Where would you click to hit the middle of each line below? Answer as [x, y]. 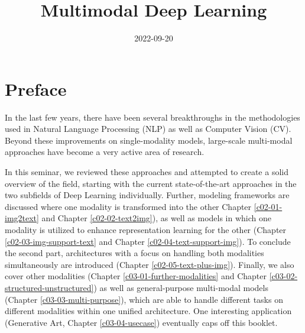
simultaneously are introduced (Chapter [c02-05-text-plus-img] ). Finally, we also [150, 264]
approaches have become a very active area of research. [105, 152]
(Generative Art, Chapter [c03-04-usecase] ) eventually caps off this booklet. [141, 322]
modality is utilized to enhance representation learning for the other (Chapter [146, 229]
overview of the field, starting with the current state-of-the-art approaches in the [151, 183]
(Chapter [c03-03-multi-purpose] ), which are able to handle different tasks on [144, 299]
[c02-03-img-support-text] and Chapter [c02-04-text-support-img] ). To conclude [148, 241]
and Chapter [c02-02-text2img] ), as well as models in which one [156, 218]
